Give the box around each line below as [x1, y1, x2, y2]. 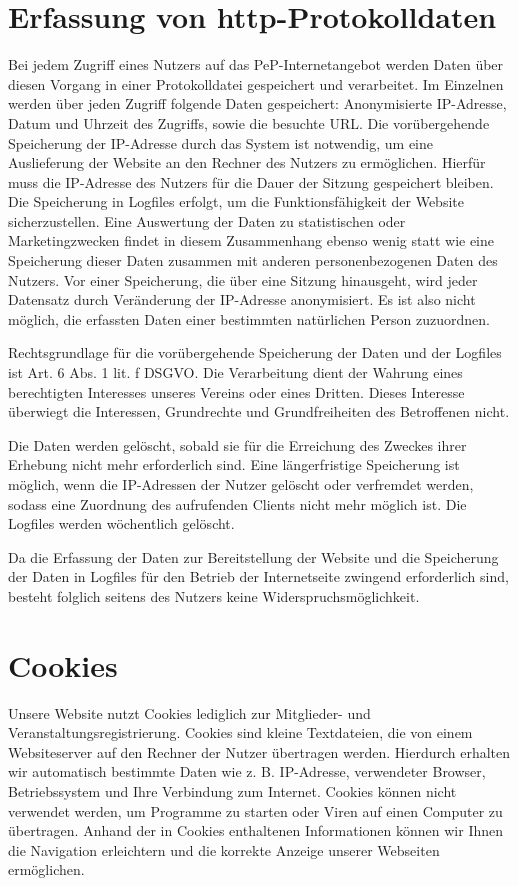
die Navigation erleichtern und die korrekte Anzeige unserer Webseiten [8, 839, 440, 860]
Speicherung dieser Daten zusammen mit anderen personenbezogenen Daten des [8, 250, 498, 271]
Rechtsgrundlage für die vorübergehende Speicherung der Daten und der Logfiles [8, 342, 502, 363]
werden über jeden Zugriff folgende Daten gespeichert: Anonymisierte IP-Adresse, [8, 93, 507, 114]
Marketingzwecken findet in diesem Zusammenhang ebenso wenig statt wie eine [8, 230, 495, 251]
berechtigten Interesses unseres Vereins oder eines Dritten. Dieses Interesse [8, 381, 465, 402]
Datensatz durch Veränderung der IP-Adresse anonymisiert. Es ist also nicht [8, 289, 476, 310]
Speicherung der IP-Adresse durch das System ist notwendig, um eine [8, 132, 433, 153]
